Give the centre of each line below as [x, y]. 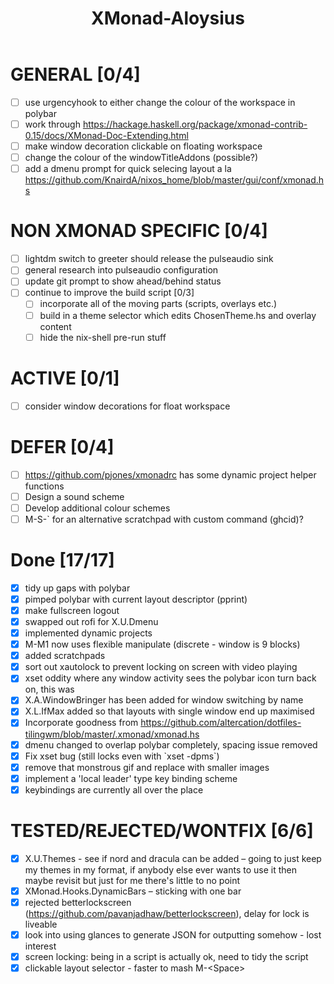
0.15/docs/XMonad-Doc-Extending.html [106, 136]
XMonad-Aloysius [168, 18]
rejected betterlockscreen [78, 902]
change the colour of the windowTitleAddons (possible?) [141, 158]
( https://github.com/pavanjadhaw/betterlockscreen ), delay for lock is [167, 913]
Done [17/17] [62, 560]
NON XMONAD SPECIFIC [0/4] [139, 231]
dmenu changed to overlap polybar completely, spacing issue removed [171, 744]
